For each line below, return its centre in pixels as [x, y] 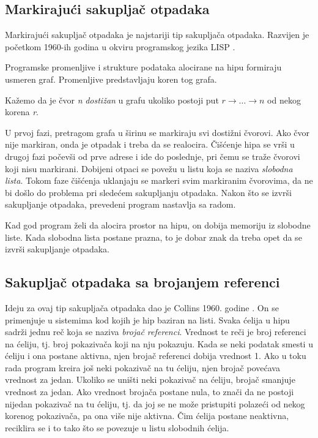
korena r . [22, 112]
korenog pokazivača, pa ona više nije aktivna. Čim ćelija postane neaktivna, [147, 416]
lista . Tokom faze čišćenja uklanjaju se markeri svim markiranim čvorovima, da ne [159, 180]
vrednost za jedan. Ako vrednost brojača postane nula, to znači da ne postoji [150, 392]
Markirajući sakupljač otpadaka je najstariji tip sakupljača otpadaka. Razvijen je [157, 35]
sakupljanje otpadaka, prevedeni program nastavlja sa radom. [120, 204]
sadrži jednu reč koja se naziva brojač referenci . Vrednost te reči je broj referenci [156, 332]
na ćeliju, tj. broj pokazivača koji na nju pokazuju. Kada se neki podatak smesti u [159, 343]
